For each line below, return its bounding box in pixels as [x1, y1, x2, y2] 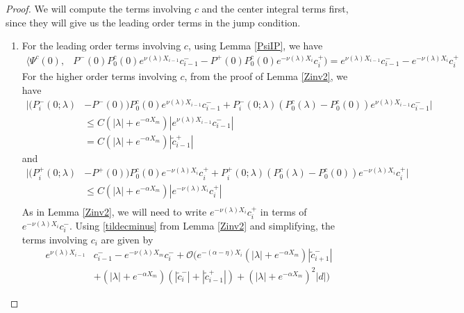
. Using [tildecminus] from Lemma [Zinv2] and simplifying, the [69, 218, 335, 233]
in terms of [260, 204, 307, 218]
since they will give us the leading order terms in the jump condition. [6, 15, 301, 29]
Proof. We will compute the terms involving [6, 1, 192, 15]
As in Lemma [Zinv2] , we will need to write [22, 204, 207, 218]
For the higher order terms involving [22, 69, 177, 83]
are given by [101, 232, 154, 246]
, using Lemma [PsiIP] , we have [188, 38, 323, 53]
